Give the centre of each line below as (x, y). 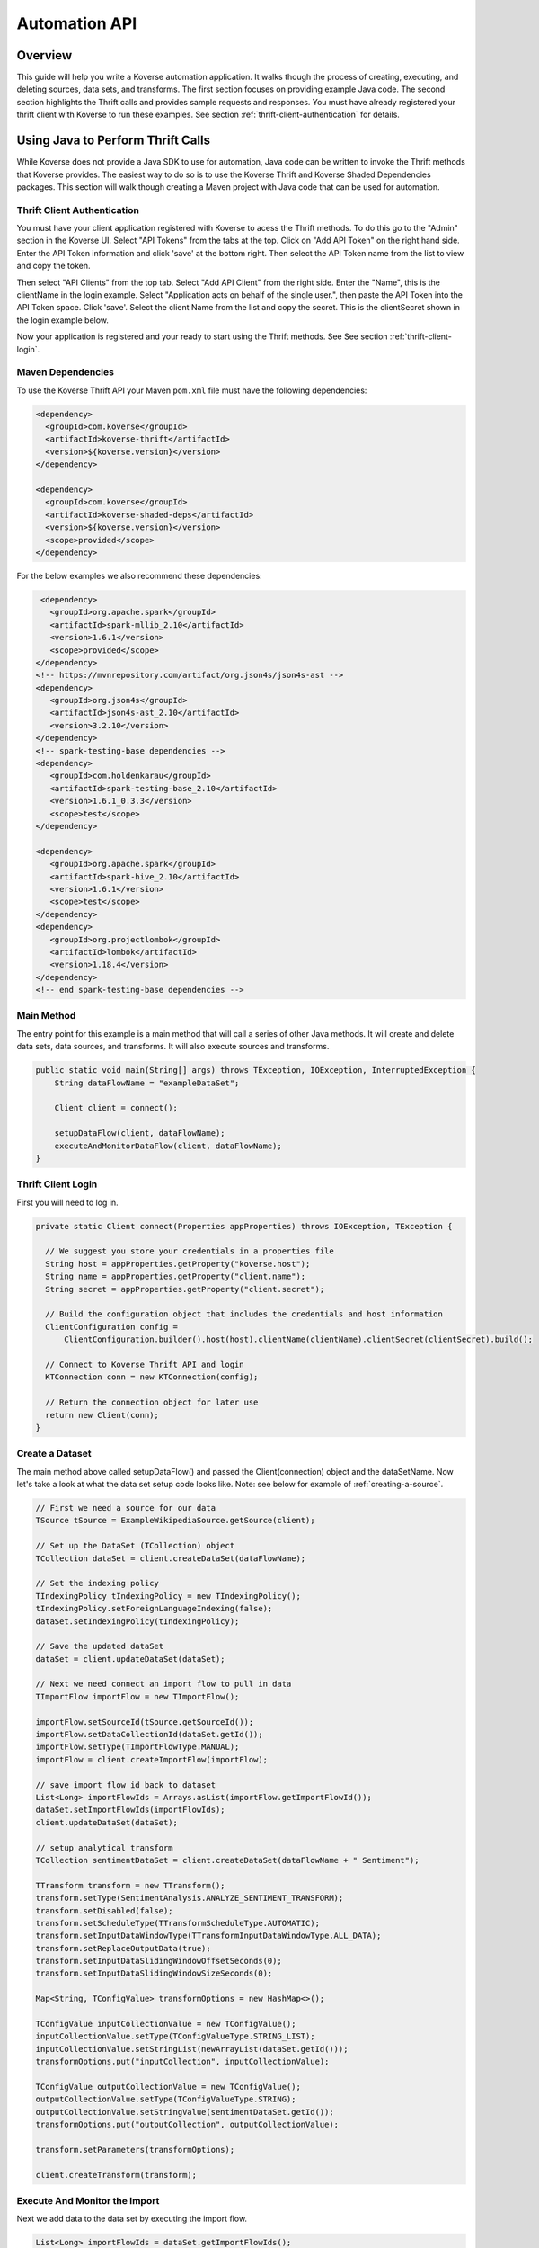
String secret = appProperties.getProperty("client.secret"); (185, 1289)
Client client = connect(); (116, 1108)
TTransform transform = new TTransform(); (130, 1885)
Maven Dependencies (65, 372)
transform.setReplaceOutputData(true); (123, 1948)
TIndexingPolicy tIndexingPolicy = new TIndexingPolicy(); (168, 1596)
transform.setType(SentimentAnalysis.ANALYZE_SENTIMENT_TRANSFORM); (190, 1898)
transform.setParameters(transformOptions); (135, 2150)
